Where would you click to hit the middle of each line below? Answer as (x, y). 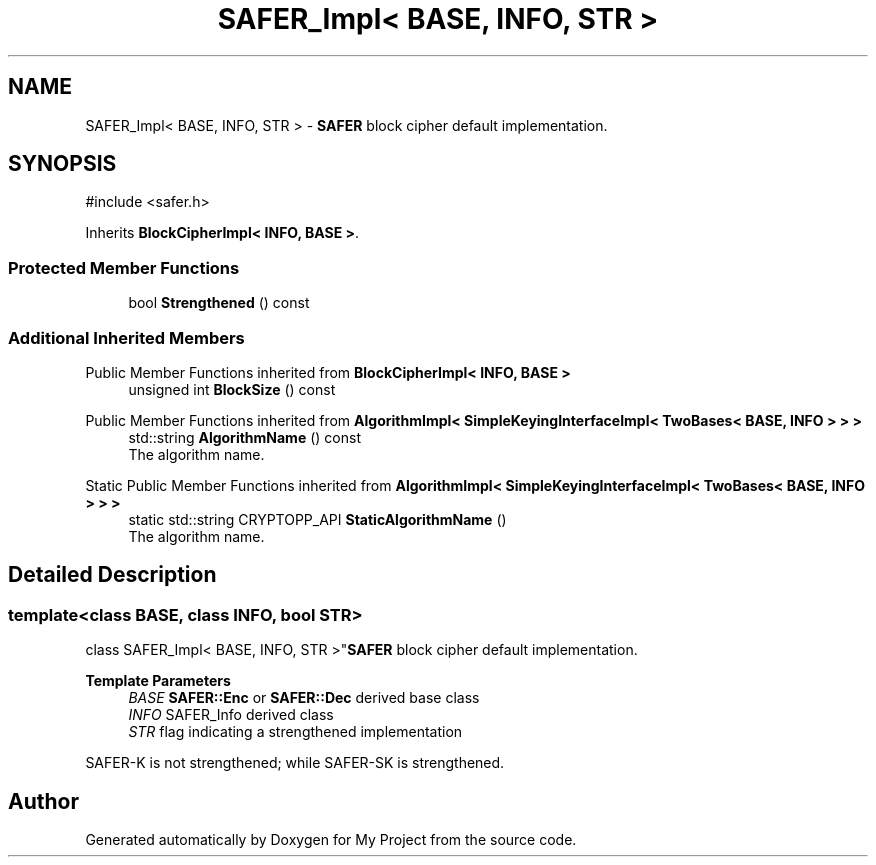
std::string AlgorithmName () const (244, 437)
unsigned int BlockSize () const (232, 389)
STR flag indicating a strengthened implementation (295, 732)
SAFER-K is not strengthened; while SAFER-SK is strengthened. (295, 763)
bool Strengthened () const (219, 303)
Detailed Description (112, 575)
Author (43, 801)
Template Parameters (158, 681)
